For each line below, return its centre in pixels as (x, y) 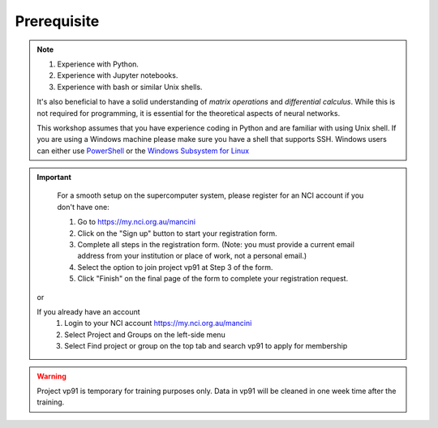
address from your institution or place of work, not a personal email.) (192, 256)
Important (54, 178)
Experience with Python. (98, 64)
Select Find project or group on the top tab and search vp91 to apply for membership (206, 346)
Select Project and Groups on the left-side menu (145, 334)
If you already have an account (89, 311)
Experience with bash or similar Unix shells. (130, 87)
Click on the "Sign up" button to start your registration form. (177, 233)
